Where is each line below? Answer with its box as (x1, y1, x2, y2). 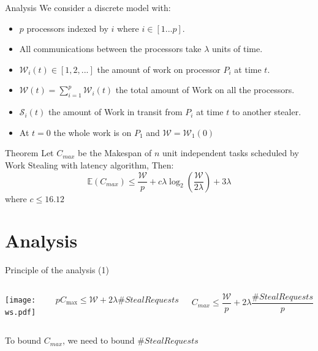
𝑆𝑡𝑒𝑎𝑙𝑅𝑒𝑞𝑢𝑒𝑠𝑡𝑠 (124, 295, 179, 304)
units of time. (211, 42, 263, 55)
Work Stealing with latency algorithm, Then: (5, 158, 174, 171)
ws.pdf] (5, 308, 36, 317)
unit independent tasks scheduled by (162, 146, 299, 159)
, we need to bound (62, 334, 135, 347)
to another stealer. (232, 105, 301, 118)
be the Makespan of (78, 146, 152, 159)
